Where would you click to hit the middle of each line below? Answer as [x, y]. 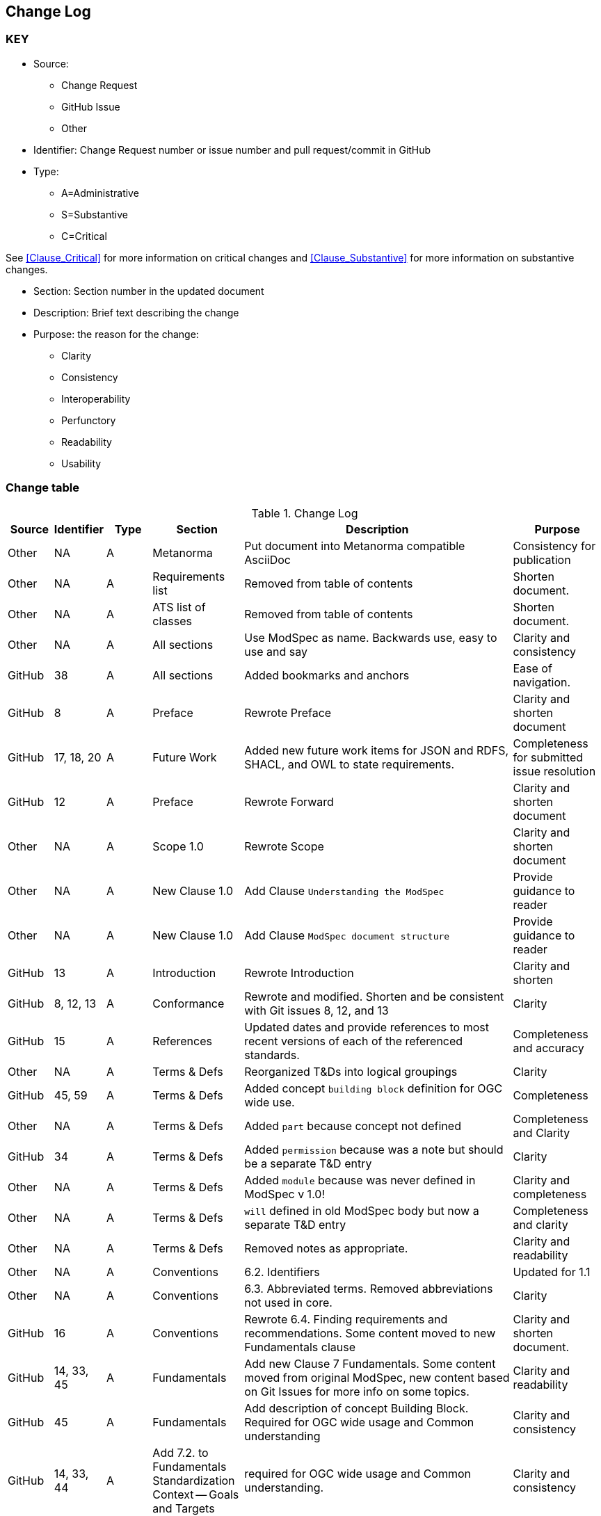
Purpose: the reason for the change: [116, 334]
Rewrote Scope [284, 846]
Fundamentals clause [300, 1347]
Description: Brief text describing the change [136, 312]
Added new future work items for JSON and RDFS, [377, 750]
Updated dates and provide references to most [367, 1027]
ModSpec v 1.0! [285, 1194]
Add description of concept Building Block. [356, 1408]
